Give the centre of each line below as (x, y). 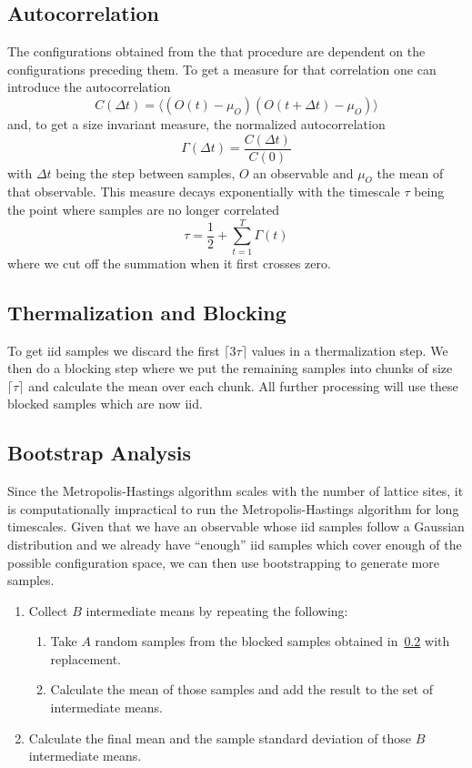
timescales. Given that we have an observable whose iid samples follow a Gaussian (236, 526)
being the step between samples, (146, 172)
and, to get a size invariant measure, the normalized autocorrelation (196, 123)
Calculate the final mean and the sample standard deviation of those (220, 738)
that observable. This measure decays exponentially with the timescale (204, 192)
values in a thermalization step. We (350, 350)
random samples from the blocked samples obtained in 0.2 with (272, 641)
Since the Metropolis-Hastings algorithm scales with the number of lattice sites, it (236, 491)
